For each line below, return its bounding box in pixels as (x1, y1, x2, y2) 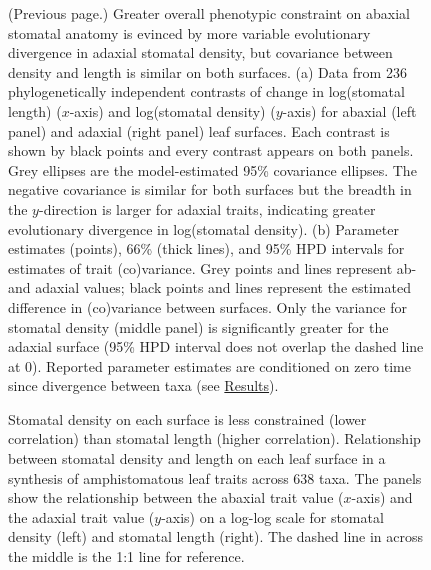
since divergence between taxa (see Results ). (8, 375, 279, 396)
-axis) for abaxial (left (282, 100, 417, 121)
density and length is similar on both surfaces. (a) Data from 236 (8, 61, 407, 82)
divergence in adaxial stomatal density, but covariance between (8, 42, 393, 63)
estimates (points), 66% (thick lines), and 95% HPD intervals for (8, 238, 405, 259)
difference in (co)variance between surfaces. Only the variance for (8, 296, 407, 317)
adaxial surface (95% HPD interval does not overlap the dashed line (8, 336, 424, 357)
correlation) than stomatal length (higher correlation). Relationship (8, 428, 421, 449)
